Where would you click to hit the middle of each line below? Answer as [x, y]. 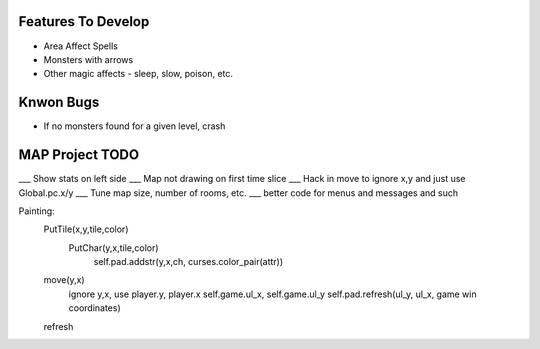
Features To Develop [84, 21]
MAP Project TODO [79, 155]
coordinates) [95, 308]
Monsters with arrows [88, 59]
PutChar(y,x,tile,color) [113, 247]
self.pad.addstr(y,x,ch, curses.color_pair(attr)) [188, 262]
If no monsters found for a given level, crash [134, 126]
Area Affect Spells [81, 46]
